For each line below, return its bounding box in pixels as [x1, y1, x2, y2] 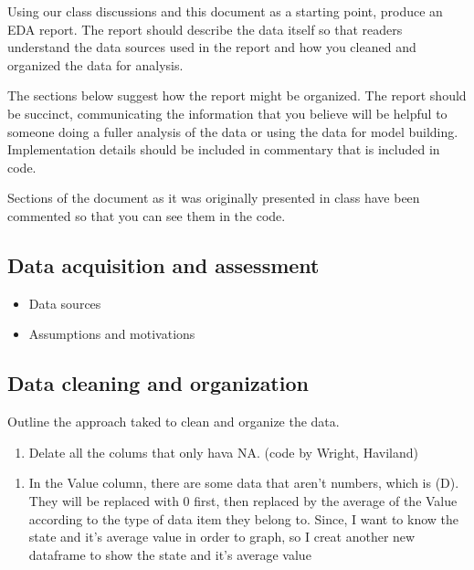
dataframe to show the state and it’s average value [28, 544, 311, 564]
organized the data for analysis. [7, 55, 184, 74]
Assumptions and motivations [28, 324, 195, 343]
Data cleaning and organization [7, 369, 309, 397]
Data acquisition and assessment [7, 250, 320, 279]
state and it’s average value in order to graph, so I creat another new [28, 527, 416, 546]
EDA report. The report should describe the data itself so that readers [7, 19, 403, 38]
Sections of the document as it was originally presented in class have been [7, 188, 420, 207]
